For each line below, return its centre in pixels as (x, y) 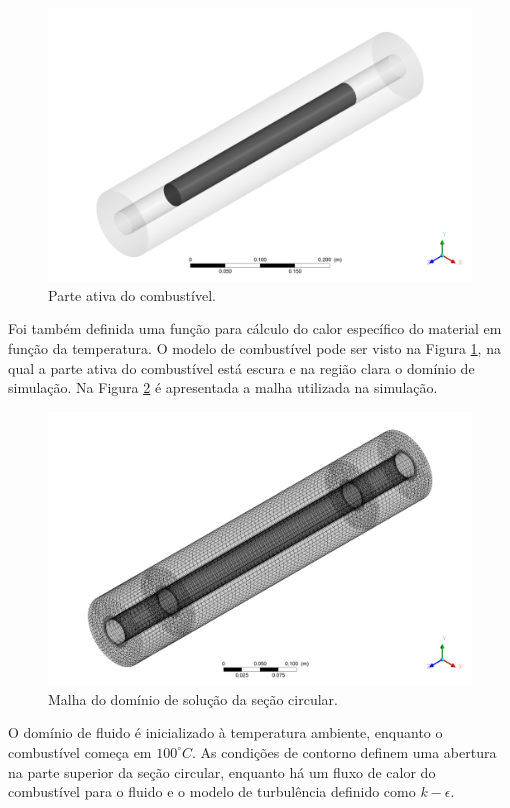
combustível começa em (80, 751)
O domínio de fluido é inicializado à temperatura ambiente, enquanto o (225, 732)
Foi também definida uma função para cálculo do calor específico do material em (255, 328)
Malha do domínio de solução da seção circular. (193, 698)
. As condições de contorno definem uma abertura (344, 751)
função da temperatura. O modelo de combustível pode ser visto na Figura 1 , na (254, 348)
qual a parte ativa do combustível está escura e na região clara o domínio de (241, 367)
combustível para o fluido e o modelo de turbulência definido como (212, 791)
